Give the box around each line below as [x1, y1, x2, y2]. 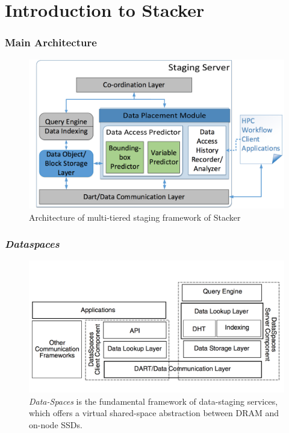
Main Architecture [5, 35, 97, 50]
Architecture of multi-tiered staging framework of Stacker [29, 210, 241, 223]
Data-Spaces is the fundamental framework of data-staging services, [29, 395, 278, 407]
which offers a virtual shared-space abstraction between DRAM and [29, 407, 279, 419]
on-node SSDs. [29, 419, 82, 431]
